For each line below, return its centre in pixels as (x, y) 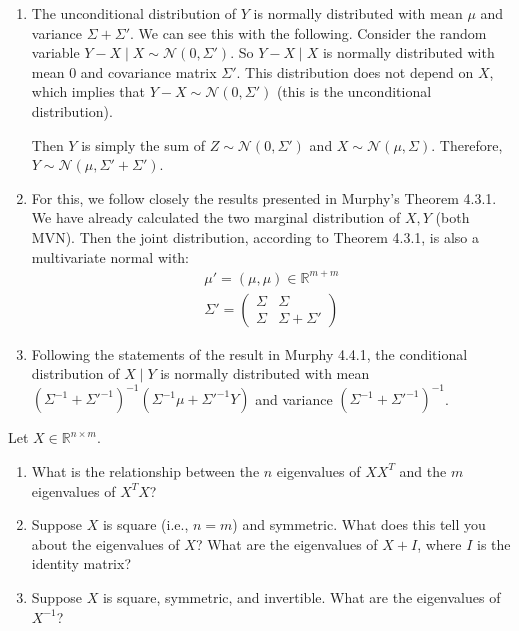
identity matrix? (81, 563)
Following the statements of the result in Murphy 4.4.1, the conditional (249, 353)
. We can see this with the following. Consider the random (308, 32)
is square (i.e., (145, 524)
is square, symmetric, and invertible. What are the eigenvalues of (301, 596)
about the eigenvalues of (105, 543)
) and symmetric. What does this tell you (359, 524)
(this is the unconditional (354, 91)
